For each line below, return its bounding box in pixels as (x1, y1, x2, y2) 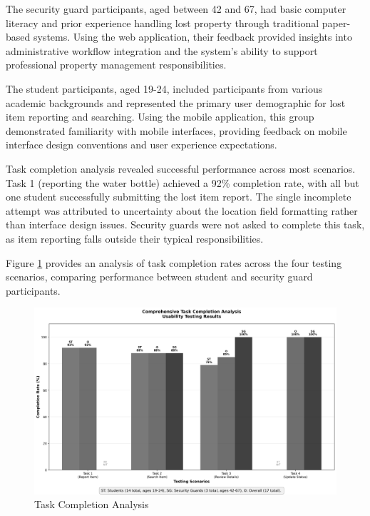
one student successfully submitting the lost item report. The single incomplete (6, 189, 351, 204)
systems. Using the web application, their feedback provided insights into (33, 29, 352, 44)
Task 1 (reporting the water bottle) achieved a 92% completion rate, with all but (6, 175, 359, 190)
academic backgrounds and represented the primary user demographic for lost (6, 95, 346, 110)
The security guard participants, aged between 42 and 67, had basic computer (6, 1, 346, 16)
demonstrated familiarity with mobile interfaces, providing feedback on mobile (6, 123, 347, 138)
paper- (322, 15, 351, 30)
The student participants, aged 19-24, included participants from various (6, 81, 323, 96)
